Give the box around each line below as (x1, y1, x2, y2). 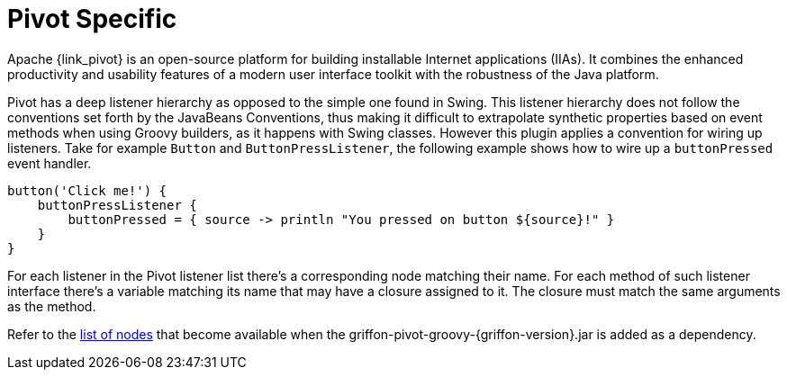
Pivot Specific (7, 4, 177, 34)
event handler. (7, 155, 92, 171)
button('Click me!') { (7, 183, 167, 198)
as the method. (7, 298, 96, 314)
